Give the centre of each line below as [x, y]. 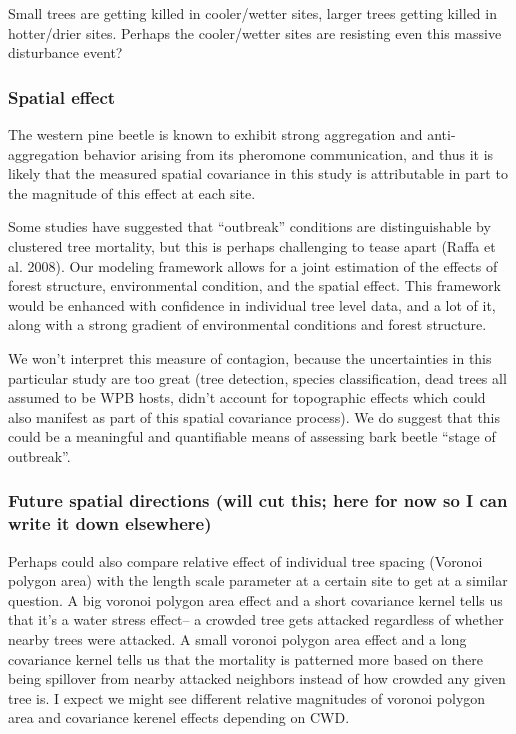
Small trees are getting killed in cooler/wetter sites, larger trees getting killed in [252, 13]
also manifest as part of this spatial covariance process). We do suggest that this [254, 416]
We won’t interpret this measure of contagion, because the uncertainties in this [250, 357]
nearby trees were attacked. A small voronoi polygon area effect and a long [237, 639]
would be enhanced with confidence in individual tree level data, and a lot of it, [252, 304]
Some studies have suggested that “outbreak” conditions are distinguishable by [249, 226]
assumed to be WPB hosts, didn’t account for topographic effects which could [247, 397]
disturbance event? [65, 52]
